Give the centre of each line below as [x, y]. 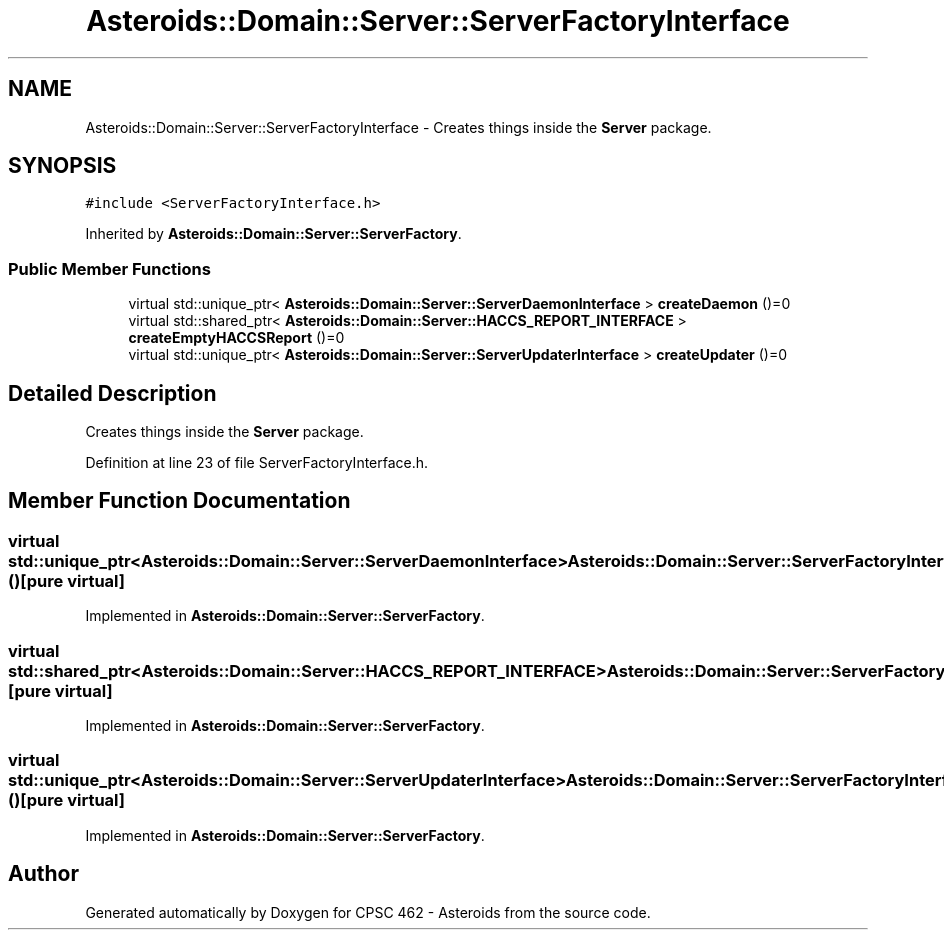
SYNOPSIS [62, 166]
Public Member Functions [109, 268]
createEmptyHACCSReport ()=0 [236, 338]
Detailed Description [112, 393]
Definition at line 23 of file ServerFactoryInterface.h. [257, 463]
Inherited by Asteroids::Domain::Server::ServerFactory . [273, 234]
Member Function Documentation [179, 501]
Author [43, 874]
